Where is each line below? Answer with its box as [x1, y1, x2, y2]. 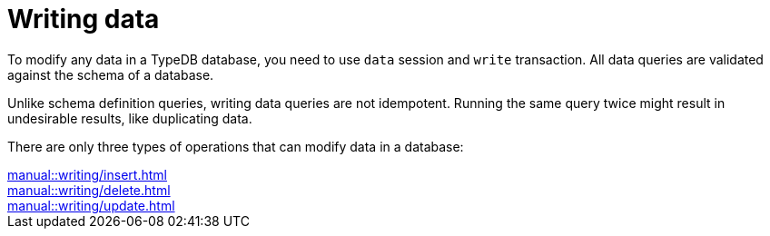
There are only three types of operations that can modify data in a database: [7, 138, 464, 154]
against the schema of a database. [7, 66, 214, 83]
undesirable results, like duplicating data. [7, 110, 252, 126]
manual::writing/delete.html [7, 182, 171, 198]
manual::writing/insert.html [7, 166, 167, 182]
